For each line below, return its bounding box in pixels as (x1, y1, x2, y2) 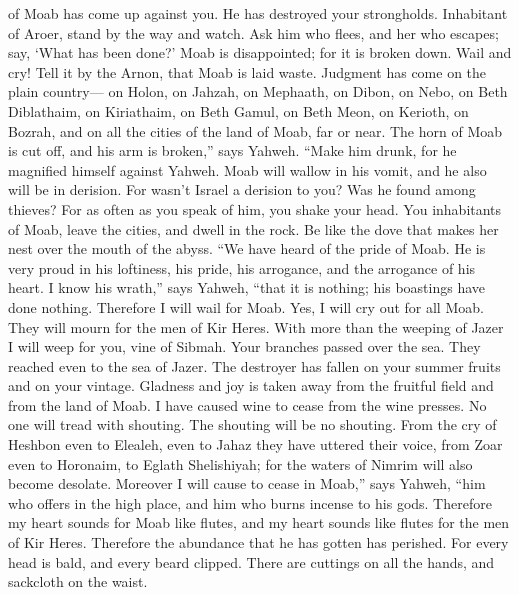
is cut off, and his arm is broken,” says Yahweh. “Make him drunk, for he (8, 140, 457, 161)
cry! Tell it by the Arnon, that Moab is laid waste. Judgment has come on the (8, 61, 487, 82)
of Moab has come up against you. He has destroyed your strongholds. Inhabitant (8, 3, 508, 23)
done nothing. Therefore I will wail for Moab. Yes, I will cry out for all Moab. (8, 296, 484, 317)
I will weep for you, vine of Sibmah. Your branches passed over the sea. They (8, 336, 481, 357)
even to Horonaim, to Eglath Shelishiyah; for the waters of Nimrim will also (8, 453, 473, 474)
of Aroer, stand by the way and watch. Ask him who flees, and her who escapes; (8, 22, 499, 43)
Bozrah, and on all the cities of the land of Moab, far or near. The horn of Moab (8, 120, 503, 141)
